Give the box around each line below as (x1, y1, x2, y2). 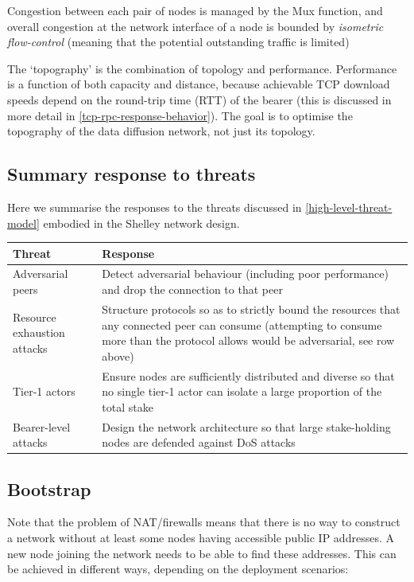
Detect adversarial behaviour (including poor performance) (102, 265, 389, 282)
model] (7, 214, 40, 231)
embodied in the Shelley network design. (43, 214, 240, 231)
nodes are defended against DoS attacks (102, 434, 296, 451)
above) (102, 347, 134, 364)
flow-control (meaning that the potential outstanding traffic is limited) (7, 33, 350, 50)
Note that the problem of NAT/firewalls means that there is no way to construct (7, 514, 400, 530)
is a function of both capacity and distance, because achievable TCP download (7, 76, 390, 92)
